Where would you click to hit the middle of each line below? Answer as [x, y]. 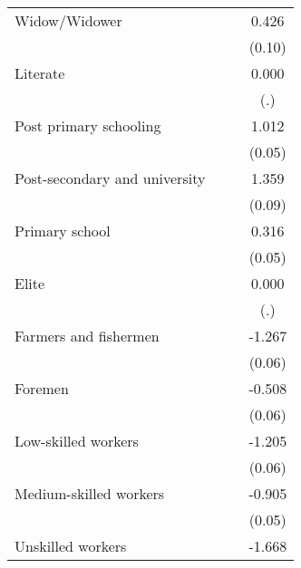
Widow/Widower [68, 20]
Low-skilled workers [77, 441]
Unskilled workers [71, 546]
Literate [40, 73]
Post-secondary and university [110, 178]
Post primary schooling [88, 125]
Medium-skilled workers [90, 493]
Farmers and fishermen [87, 336]
